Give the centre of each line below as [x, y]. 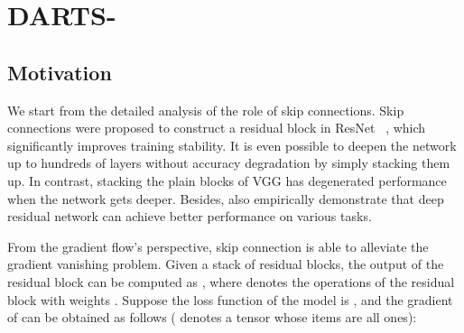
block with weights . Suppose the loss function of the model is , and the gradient [230, 299]
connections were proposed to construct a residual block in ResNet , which [217, 128]
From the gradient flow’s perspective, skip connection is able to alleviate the [218, 246]
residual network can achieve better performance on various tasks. [190, 216]
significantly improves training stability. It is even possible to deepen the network [232, 145]
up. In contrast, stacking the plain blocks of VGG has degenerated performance [227, 180]
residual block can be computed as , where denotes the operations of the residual [231, 281]
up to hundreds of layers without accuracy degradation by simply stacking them [229, 163]
